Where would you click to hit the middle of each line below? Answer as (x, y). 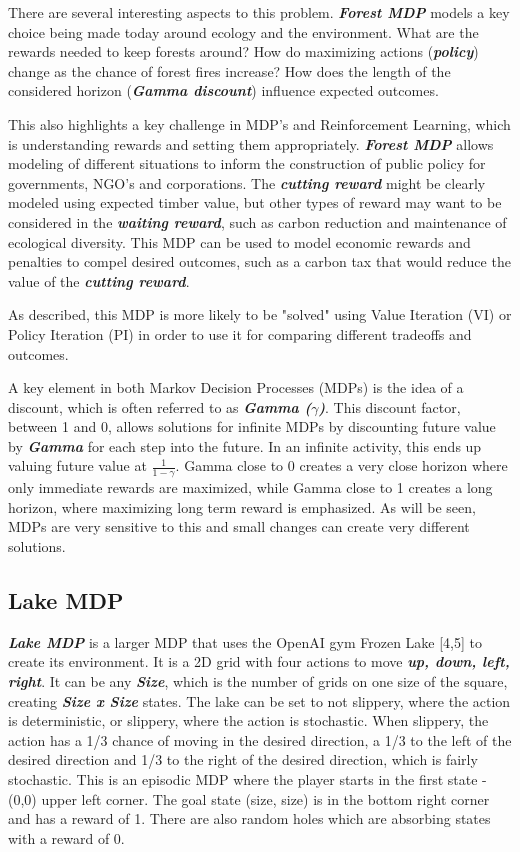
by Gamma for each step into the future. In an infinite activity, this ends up (245, 445)
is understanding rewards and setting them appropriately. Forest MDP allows (251, 143)
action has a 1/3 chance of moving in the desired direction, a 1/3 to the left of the (260, 739)
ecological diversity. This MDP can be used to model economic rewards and (239, 241)
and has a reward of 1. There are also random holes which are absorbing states (249, 818)
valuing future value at (77, 465)
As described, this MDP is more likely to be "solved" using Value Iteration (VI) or (260, 314)
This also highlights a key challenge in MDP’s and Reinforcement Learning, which (259, 123)
